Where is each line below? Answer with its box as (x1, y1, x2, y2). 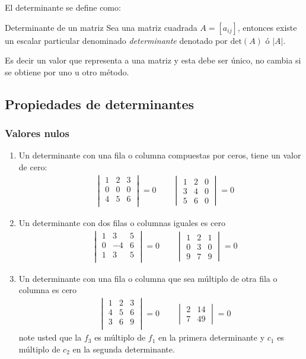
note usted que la (18, 331, 82, 344)
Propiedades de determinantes (5, 94, 195, 113)
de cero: (18, 160, 47, 173)
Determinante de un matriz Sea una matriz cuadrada (5, 21, 197, 33)
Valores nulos (5, 126, 69, 141)
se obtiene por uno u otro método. (5, 65, 129, 78)
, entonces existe (237, 21, 297, 33)
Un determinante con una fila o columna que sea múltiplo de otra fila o (18, 272, 278, 284)
